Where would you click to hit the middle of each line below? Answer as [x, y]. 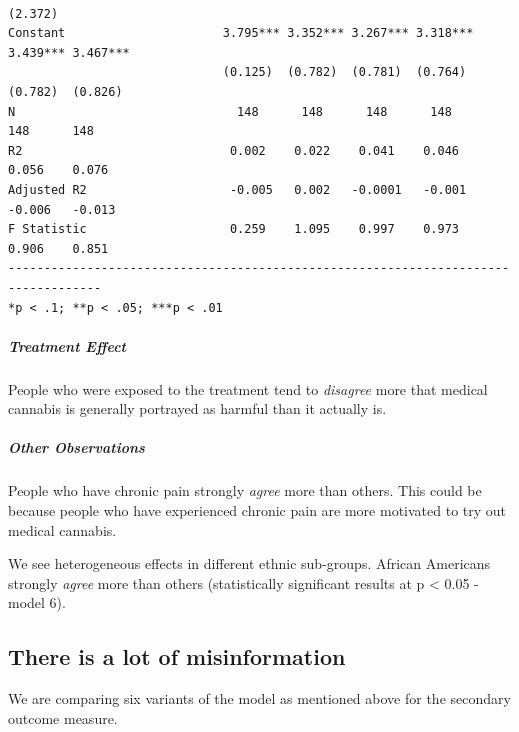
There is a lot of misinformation [177, 656]
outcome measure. [63, 717]
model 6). [37, 602]
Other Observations [76, 447]
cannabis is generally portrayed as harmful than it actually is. [197, 408]
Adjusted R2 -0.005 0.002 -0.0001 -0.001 [237, 189]
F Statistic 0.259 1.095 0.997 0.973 [234, 229]
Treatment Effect [67, 345]
